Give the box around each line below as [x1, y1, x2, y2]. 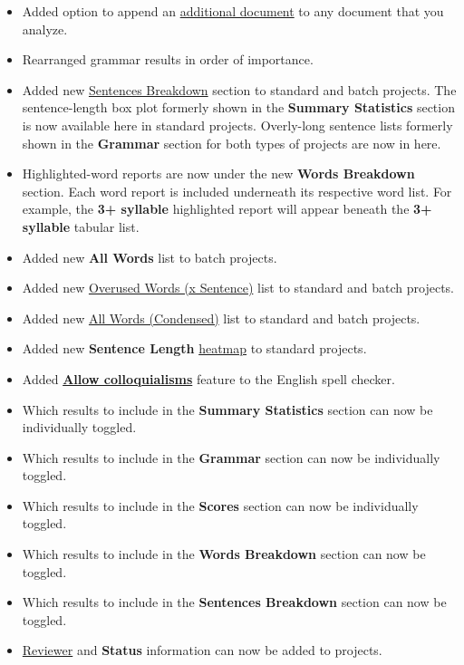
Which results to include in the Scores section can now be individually [22, 496, 419, 515]
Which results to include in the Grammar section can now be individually [22, 448, 440, 467]
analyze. [22, 19, 68, 38]
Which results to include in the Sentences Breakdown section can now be [22, 593, 447, 612]
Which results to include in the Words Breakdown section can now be [22, 545, 426, 564]
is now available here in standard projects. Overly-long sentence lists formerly [22, 115, 453, 134]
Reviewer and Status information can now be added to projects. [22, 641, 382, 660]
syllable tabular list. [22, 217, 140, 236]
